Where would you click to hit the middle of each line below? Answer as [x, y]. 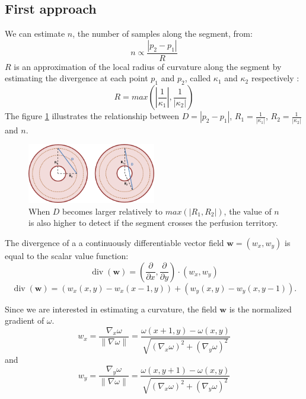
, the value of [248, 211]
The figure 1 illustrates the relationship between [92, 116]
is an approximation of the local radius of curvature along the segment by [148, 66]
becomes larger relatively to [113, 211]
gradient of [25, 320]
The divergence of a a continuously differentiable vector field [114, 242]
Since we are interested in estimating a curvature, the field [111, 309]
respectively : [275, 78]
